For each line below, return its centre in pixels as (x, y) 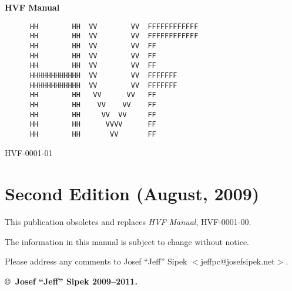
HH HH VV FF (93, 134)
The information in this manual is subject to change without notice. (127, 241)
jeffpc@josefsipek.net (238, 261)
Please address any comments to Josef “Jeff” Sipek (96, 261)
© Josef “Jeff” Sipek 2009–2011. (71, 281)
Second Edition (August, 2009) (132, 194)
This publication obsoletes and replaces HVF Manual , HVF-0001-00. (128, 222)
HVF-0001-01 (29, 153)
